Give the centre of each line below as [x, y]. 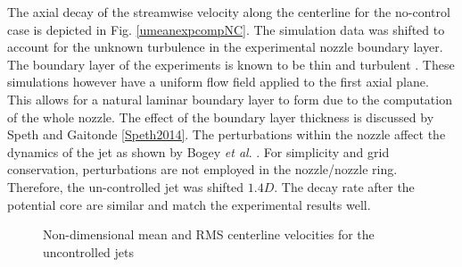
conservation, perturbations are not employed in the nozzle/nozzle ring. [202, 169]
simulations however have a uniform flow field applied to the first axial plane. [218, 82]
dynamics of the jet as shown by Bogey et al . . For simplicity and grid [198, 151]
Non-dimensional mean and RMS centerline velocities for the [209, 234]
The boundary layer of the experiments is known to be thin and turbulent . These [231, 64]
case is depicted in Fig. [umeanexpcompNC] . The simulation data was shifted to [226, 29]
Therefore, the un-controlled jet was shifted [126, 186]
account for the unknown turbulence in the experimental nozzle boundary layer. [225, 47]
